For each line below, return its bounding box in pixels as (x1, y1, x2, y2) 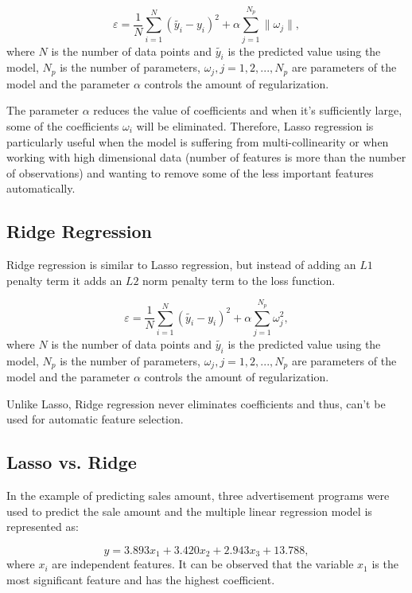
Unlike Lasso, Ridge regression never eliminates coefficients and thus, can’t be (6, 395, 386, 412)
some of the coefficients (6, 117, 119, 134)
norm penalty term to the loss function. (142, 271, 336, 288)
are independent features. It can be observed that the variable (52, 556, 354, 572)
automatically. (6, 180, 76, 197)
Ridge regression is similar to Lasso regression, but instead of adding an (6, 256, 356, 273)
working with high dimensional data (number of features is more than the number (6, 149, 406, 166)
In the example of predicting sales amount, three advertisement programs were (6, 487, 390, 504)
